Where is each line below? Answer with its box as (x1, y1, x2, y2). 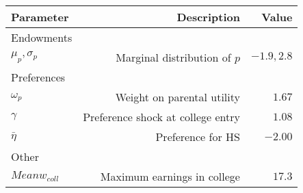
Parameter (11, 9, 69, 25)
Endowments (11, 29, 73, 45)
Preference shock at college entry (83, 109, 240, 125)
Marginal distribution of (116, 49, 231, 65)
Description (176, 9, 240, 25)
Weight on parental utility (115, 89, 240, 105)
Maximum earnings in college (100, 168, 240, 184)
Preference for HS (155, 129, 240, 144)
